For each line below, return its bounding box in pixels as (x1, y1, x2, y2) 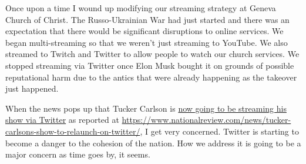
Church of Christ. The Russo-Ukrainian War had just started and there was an (5, 13, 290, 25)
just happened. (5, 82, 59, 95)
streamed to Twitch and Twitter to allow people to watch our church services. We (5, 48, 300, 60)
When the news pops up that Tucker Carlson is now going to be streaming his (5, 102, 287, 114)
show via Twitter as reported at (5, 113, 119, 126)
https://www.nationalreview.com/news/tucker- (122, 113, 291, 126)
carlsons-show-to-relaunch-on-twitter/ (5, 125, 140, 137)
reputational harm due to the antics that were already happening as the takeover (5, 71, 297, 83)
